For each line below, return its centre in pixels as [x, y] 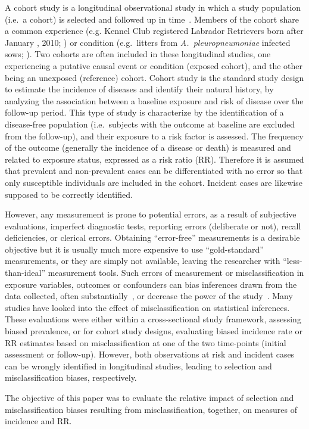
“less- [293, 261]
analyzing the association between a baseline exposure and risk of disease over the [154, 100]
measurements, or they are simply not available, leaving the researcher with [143, 261]
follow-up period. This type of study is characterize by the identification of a [144, 112]
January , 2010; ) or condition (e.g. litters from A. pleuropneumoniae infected [148, 42]
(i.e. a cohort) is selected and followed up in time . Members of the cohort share [152, 19]
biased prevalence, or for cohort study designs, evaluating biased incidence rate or [154, 331]
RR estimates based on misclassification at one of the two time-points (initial [146, 342]
